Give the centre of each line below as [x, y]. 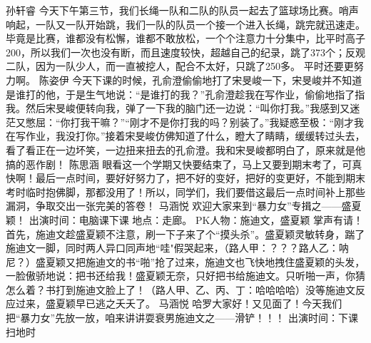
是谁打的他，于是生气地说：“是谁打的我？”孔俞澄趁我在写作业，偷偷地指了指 [185, 94]
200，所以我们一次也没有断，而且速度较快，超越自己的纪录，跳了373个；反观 [185, 52]
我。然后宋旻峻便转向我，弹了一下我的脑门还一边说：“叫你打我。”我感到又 [178, 108]
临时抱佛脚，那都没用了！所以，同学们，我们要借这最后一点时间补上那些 [195, 191]
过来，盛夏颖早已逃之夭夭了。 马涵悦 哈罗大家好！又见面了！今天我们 [179, 303]
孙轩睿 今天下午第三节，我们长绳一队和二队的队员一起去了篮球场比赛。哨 [177, 10]
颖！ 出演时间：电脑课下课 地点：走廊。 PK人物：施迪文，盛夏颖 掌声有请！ [185, 219]
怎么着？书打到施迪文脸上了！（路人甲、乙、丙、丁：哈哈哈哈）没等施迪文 [181, 289]
